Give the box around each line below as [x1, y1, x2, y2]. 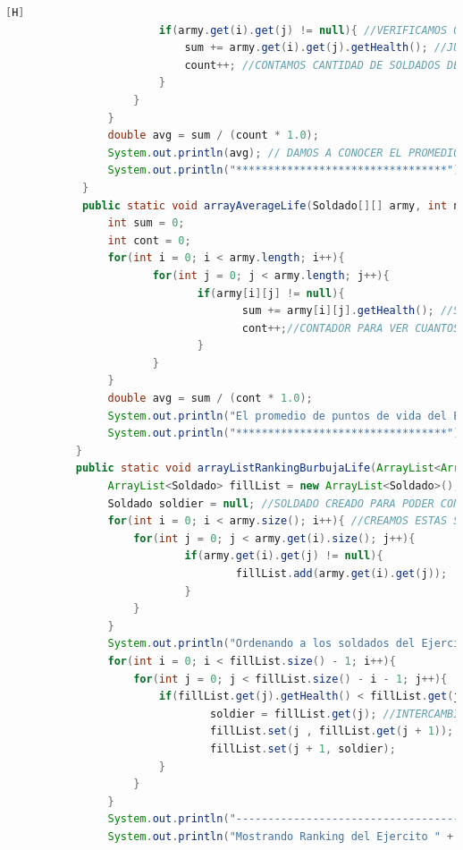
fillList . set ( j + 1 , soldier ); [210, 742, 396, 755]
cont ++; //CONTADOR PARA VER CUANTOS [241, 321, 460, 335]
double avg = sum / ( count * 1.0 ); [107, 129, 319, 142]
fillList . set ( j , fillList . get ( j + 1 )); [210, 725, 454, 738]
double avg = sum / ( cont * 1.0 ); [107, 392, 313, 405]
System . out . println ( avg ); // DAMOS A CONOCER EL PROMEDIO [107, 146, 460, 159]
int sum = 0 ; [107, 217, 185, 230]
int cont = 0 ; [107, 234, 191, 247]
